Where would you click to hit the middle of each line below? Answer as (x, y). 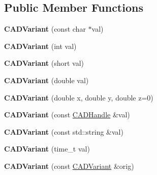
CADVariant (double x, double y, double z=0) (79, 97)
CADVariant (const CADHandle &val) (67, 115)
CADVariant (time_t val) (47, 149)
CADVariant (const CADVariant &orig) (69, 166)
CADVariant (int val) (40, 46)
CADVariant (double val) (46, 80)
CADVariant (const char (45, 29)
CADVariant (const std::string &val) (64, 131)
